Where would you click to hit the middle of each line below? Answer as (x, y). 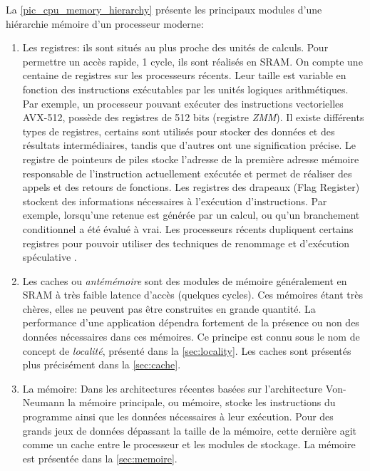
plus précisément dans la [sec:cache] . (102, 364)
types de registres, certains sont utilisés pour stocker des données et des (179, 131)
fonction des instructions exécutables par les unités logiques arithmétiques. (185, 89)
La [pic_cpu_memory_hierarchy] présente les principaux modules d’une (164, 9)
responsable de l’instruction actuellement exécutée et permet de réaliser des (187, 173)
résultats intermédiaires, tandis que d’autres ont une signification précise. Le (189, 145)
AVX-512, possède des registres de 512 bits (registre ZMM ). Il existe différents (193, 117)
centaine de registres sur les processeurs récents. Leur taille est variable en (184, 75)
